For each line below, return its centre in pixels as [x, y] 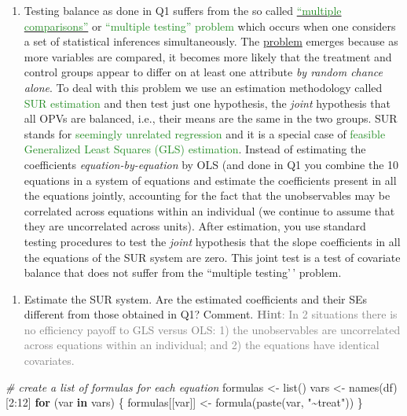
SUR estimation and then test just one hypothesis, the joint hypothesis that [207, 103]
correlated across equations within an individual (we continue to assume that [209, 210]
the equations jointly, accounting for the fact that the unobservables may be [207, 195]
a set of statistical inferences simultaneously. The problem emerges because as [211, 41]
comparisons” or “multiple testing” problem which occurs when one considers [210, 26]
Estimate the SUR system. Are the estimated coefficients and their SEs [196, 298]
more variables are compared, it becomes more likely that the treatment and [208, 56]
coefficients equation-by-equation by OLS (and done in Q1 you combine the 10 [211, 164]
